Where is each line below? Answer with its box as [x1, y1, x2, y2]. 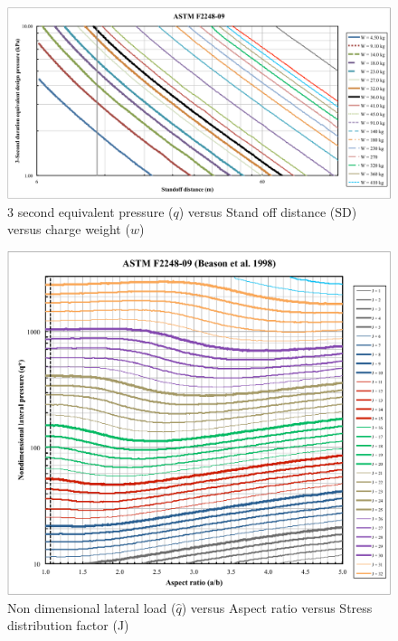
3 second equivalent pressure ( [7, 202, 174, 221]
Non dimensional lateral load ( [7, 598, 176, 617]
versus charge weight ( [7, 220, 130, 239]
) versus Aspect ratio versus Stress [181, 598, 373, 617]
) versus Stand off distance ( [178, 202, 336, 221]
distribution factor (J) [7, 616, 129, 635]
